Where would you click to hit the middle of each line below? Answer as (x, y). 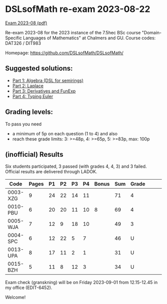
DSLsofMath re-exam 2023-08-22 (78, 9)
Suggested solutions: (39, 68)
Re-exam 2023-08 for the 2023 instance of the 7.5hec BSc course (73, 32)
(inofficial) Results (34, 154)
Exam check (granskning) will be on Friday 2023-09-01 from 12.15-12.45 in (82, 283)
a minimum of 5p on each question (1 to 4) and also (65, 133)
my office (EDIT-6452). (29, 288)
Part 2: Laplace (28, 86)
